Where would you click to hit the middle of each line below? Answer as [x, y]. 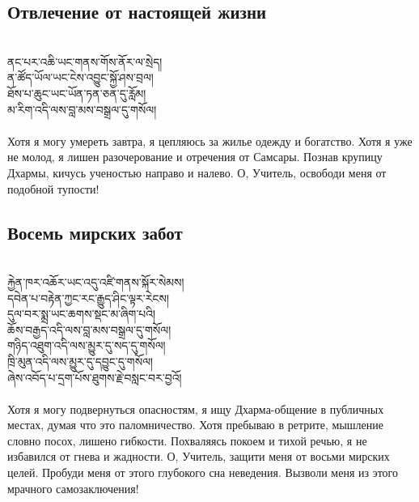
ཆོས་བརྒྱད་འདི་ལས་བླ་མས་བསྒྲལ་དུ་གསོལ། [89, 329]
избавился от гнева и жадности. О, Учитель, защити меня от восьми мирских [199, 456]
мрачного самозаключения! [73, 488]
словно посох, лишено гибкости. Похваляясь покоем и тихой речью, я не [187, 440]
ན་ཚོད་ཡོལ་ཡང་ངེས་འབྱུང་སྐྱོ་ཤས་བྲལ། [80, 77]
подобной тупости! [53, 188]
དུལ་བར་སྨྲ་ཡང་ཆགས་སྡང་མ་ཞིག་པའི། [82, 314]
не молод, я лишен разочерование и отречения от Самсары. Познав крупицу [195, 157]
